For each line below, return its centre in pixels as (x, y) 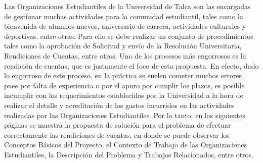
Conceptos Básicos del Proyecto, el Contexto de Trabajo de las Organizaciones (126, 145)
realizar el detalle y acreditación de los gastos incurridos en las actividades (119, 105)
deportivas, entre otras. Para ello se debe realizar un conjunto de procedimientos (129, 36)
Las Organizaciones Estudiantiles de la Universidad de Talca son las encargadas (127, 6)
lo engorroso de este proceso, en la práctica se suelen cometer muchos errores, (124, 75)
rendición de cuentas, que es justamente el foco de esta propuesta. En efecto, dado (131, 65)
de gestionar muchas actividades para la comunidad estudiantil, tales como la (124, 16)
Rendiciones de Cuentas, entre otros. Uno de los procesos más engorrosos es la (125, 55)
